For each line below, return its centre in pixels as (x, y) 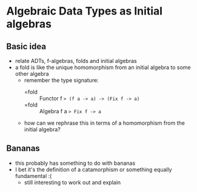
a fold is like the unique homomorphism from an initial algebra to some (103, 67)
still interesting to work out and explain (72, 182)
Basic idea (26, 46)
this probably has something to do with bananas (75, 163)
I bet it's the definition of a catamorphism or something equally (93, 169)
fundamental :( (33, 176)
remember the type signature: (61, 80)
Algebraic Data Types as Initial (84, 11)
